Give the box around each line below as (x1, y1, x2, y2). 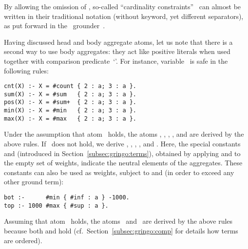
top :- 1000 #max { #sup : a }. (4, 202, 109, 209)
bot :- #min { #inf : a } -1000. (4, 194, 130, 201)
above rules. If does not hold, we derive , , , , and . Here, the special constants (4, 139, 241, 149)
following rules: (4, 65, 49, 75)
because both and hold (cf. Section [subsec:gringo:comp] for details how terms (4, 225, 238, 235)
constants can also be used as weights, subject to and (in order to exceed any (4, 167, 234, 177)
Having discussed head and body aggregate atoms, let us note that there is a (4, 36, 233, 47)
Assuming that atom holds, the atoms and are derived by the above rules (4, 216, 233, 226)
